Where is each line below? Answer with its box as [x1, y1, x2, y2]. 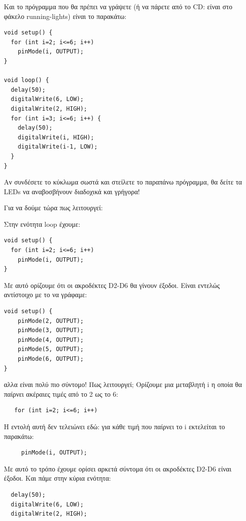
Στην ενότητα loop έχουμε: [4, 218, 80, 229]
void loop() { [4, 77, 49, 84]
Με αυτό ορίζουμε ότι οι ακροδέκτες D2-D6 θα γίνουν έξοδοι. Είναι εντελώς [4, 280, 220, 290]
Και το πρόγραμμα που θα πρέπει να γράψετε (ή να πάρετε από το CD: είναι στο [4, 1, 232, 11]
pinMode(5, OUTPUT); [17, 346, 84, 353]
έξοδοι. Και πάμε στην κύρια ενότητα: [4, 473, 111, 483]
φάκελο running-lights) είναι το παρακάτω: [4, 11, 126, 21]
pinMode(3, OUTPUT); [17, 327, 84, 334]
